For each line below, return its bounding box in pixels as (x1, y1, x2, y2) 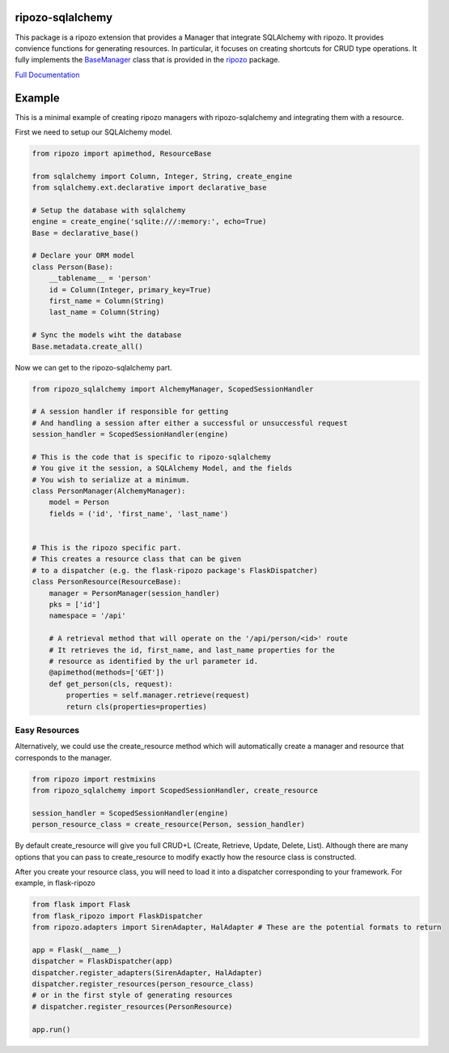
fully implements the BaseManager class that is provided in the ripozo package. (15, 55, 281, 65)
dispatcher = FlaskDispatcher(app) (32, 957, 173, 966)
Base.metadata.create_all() (32, 341, 143, 351)
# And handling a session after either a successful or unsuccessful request (32, 418, 348, 427)
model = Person (49, 498, 109, 507)
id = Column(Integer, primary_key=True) (49, 285, 212, 294)
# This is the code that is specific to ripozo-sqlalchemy (32, 452, 271, 461)
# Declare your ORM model (32, 251, 135, 260)
